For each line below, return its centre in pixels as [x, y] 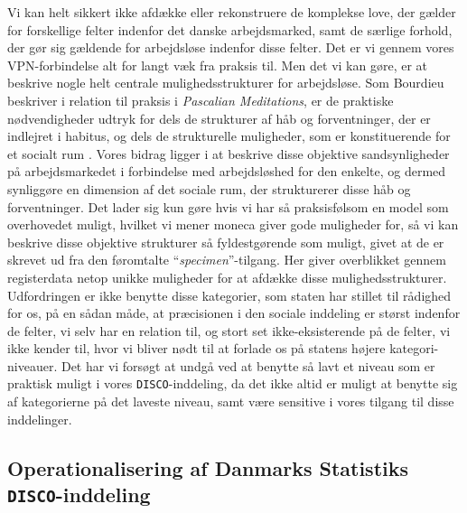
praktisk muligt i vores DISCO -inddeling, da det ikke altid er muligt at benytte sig [233, 383]
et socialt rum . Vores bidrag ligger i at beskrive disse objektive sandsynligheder [229, 153]
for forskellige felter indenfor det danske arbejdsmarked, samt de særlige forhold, [230, 29]
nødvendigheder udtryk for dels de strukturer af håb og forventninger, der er [219, 118]
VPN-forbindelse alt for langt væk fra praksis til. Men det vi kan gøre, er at [218, 65]
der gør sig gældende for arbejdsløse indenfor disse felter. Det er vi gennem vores [231, 47]
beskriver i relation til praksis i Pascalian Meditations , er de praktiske [201, 100]
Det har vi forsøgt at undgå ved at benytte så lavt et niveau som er [248, 365]
